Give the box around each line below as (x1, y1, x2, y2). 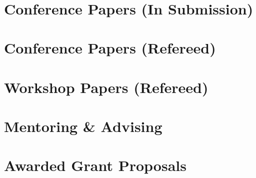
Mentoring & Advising (4, 115, 162, 136)
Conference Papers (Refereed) (4, 37, 216, 58)
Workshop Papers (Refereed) (4, 76, 208, 97)
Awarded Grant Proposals (4, 155, 186, 175)
